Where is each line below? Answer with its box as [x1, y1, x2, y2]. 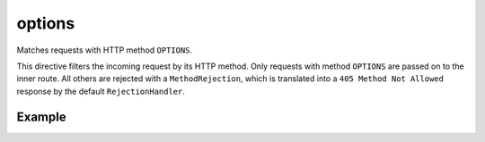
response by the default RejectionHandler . [16, 86, 186, 96]
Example [16, 109, 66, 124]
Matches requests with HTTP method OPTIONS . [16, 45, 193, 55]
